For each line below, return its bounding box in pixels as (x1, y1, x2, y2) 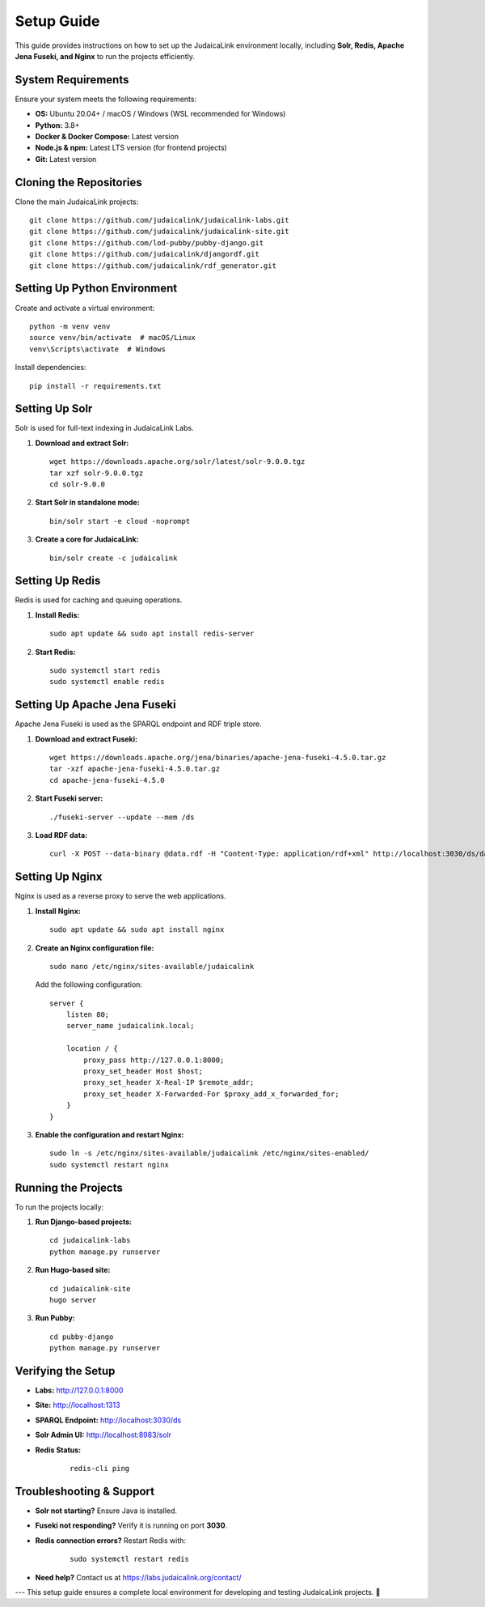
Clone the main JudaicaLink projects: (15, 197, 139, 206)
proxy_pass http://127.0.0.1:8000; (83, 1055, 225, 1065)
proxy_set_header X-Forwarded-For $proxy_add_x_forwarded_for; (83, 1089, 339, 1099)
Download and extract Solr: (35, 438, 129, 448)
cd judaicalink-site (49, 1284, 131, 1293)
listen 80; (65, 1010, 110, 1019)
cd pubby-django (49, 1332, 114, 1341)
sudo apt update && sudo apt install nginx (49, 925, 225, 934)
